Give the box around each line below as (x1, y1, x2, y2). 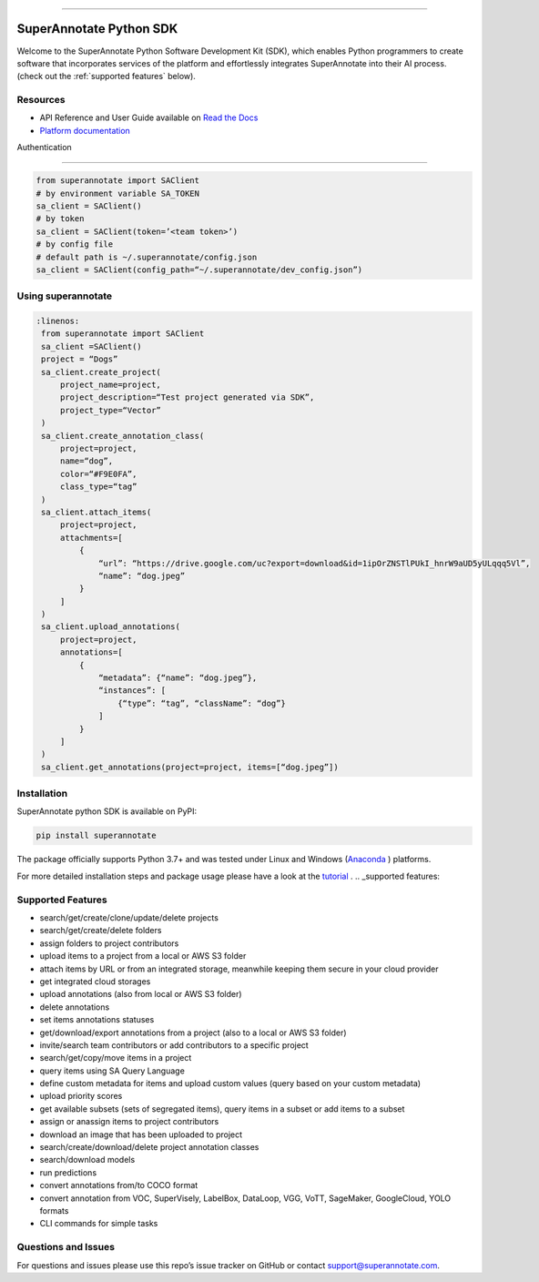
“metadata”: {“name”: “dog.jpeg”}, (98, 673, 258, 683)
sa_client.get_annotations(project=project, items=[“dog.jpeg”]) (41, 761, 339, 772)
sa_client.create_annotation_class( (41, 431, 205, 441)
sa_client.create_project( (41, 367, 161, 377)
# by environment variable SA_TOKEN (36, 188, 200, 198)
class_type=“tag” (59, 482, 137, 492)
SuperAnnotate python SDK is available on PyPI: (16, 806, 198, 817)
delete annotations (39, 1002, 110, 1012)
